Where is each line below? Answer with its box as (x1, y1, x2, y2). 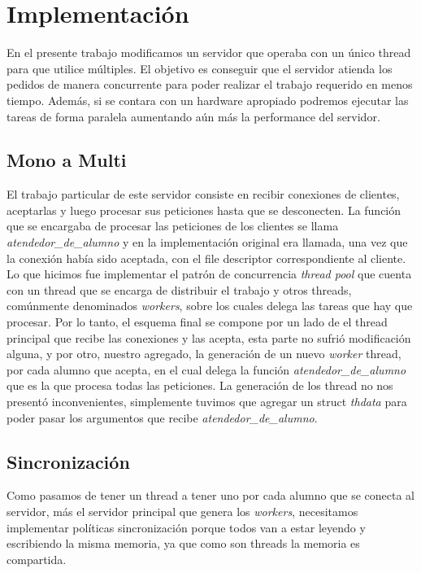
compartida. (7, 550, 67, 567)
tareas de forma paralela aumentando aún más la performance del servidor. (7, 107, 380, 125)
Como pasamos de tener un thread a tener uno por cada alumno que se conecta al (7, 487, 415, 504)
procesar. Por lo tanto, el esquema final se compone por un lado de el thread (7, 313, 388, 330)
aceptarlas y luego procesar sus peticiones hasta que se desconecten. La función (7, 201, 401, 218)
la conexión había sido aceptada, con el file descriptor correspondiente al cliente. (7, 249, 406, 266)
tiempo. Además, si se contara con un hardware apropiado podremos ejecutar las (7, 91, 409, 108)
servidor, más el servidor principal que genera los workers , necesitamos (7, 503, 358, 519)
